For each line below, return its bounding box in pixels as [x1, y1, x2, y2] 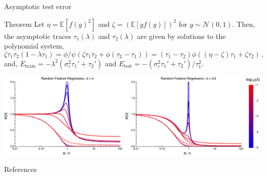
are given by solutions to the [137, 30, 226, 41]
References [4, 164, 37, 174]
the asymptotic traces [4, 30, 72, 41]
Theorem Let [4, 18, 45, 29]
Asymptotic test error [4, 1, 72, 11]
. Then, [232, 18, 255, 29]
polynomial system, [4, 40, 64, 51]
